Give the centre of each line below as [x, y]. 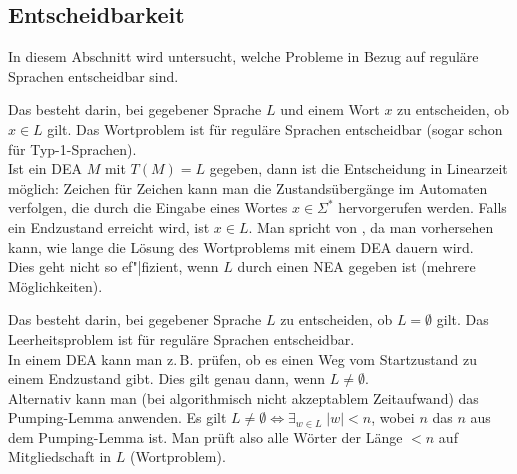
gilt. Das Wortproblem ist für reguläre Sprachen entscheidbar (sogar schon [275, 128]
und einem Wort [330, 109]
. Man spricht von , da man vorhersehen [371, 226]
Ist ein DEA [45, 168]
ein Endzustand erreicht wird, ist [109, 226]
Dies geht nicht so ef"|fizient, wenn [113, 266]
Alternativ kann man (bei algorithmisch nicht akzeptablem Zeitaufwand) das [243, 397]
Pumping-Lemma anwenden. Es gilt [117, 417]
